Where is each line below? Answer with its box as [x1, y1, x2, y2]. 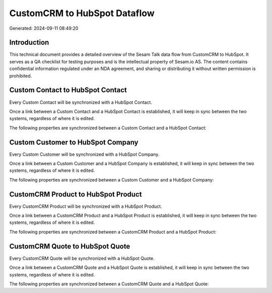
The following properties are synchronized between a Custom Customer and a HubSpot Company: [9, 177, 214, 183]
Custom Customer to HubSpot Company [9, 138, 139, 146]
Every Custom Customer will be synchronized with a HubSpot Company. [9, 151, 160, 157]
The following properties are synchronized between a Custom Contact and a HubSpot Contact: [9, 125, 207, 131]
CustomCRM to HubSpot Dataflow [9, 8, 155, 19]
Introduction [9, 38, 49, 47]
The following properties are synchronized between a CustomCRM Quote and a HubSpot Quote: [9, 280, 209, 287]
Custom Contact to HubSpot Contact [9, 86, 127, 94]
